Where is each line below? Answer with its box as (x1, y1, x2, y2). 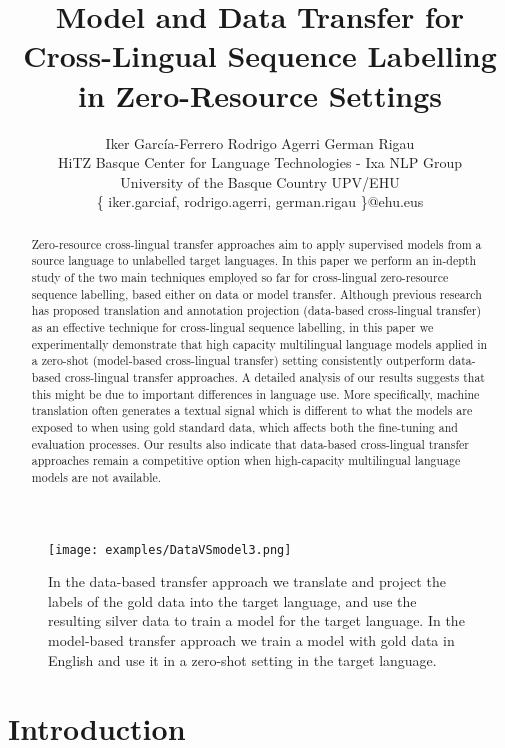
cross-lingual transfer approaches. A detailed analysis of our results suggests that (64, 368, 485, 385)
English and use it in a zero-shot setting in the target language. (48, 649, 437, 670)
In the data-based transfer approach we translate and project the (48, 571, 446, 592)
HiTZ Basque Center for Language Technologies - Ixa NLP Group (57, 152, 462, 173)
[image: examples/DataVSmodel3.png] (48, 542, 292, 557)
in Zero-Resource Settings (77, 74, 443, 115)
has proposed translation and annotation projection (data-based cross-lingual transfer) (31, 302, 482, 319)
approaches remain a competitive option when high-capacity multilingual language (31, 452, 461, 469)
